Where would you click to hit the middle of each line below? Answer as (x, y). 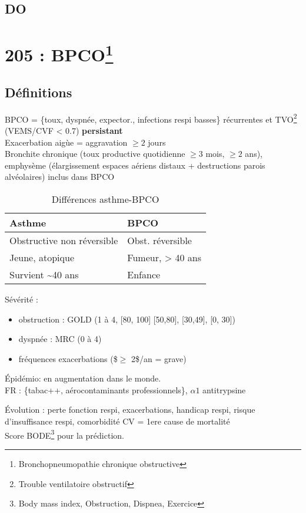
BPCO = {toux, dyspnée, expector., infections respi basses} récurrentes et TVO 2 (151, 118)
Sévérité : (21, 299)
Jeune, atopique (42, 257)
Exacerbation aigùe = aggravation (66, 142)
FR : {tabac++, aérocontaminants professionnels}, (96, 389)
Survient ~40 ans (44, 274)
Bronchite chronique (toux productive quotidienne (95, 154)
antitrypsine (224, 389)
